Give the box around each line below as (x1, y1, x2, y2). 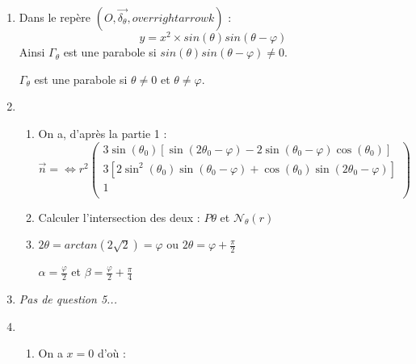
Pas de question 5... (19, 291, 117, 308)
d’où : (97, 345, 126, 362)
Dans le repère (19, 9, 91, 25)
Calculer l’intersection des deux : (38, 208, 200, 225)
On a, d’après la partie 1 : (38, 124, 167, 141)
